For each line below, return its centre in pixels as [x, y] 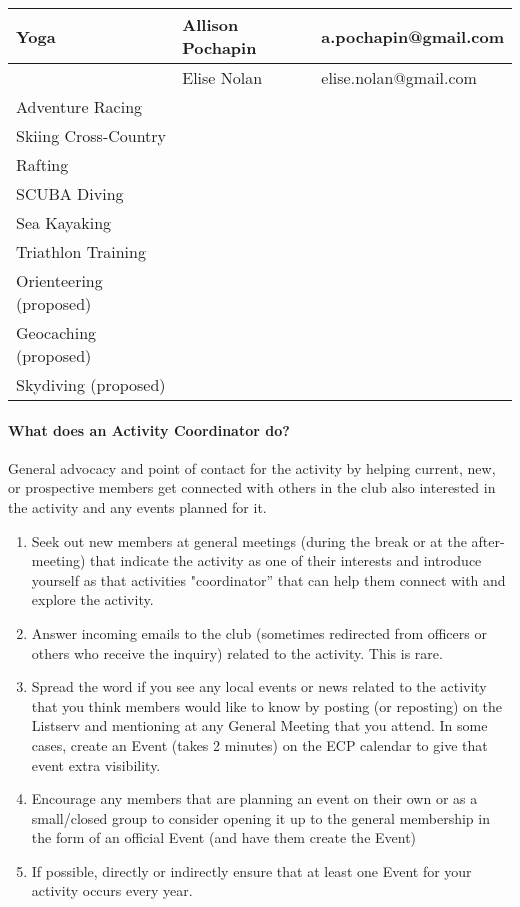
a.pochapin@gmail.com [412, 36]
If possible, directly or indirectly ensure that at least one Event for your [251, 870]
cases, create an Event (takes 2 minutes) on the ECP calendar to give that [259, 744]
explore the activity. [92, 599]
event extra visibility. [96, 764]
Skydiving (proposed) [91, 384]
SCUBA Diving [70, 193]
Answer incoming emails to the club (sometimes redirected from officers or [259, 632]
